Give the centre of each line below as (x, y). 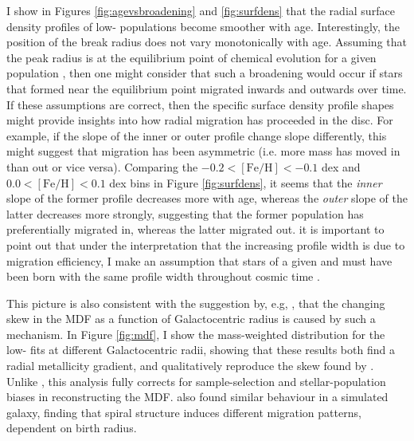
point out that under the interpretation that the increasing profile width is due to (206, 244)
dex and (341, 166)
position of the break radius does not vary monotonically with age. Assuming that (207, 42)
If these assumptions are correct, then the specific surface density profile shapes (200, 104)
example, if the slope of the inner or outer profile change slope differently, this (197, 135)
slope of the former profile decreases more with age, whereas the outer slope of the (207, 198)
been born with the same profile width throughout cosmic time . (163, 276)
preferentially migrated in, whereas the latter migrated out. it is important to (195, 229)
